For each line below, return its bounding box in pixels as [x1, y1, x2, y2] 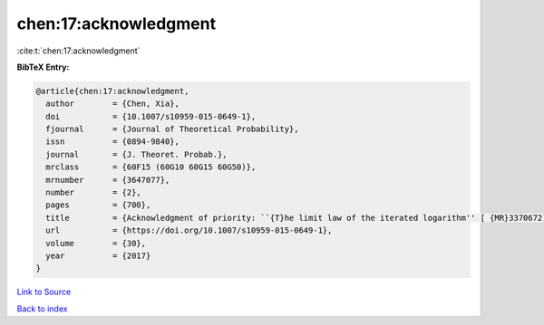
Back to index [16, 303, 68, 314]
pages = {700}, [45, 200, 151, 210]
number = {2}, [45, 187, 142, 198]
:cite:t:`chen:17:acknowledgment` [16, 45, 141, 56]
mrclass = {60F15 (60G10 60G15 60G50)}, [45, 162, 257, 172]
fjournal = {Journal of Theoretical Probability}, [45, 124, 299, 135]
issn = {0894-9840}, [45, 137, 180, 147]
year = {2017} [45, 251, 151, 261]
